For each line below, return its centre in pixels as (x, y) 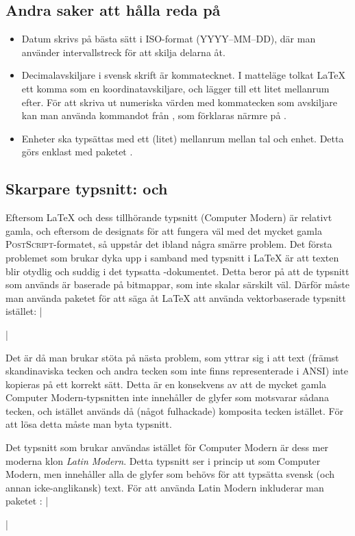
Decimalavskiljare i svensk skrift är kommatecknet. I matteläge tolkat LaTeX (183, 75)
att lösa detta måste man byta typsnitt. (89, 424)
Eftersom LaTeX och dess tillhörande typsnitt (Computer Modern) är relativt (169, 217)
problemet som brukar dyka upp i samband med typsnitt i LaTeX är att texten (172, 257)
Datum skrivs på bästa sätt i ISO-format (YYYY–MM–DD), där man (169, 39)
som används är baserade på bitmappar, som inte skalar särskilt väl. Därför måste (177, 284)
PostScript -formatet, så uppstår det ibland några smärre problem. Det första (169, 244)
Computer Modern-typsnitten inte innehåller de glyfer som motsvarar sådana (167, 397)
